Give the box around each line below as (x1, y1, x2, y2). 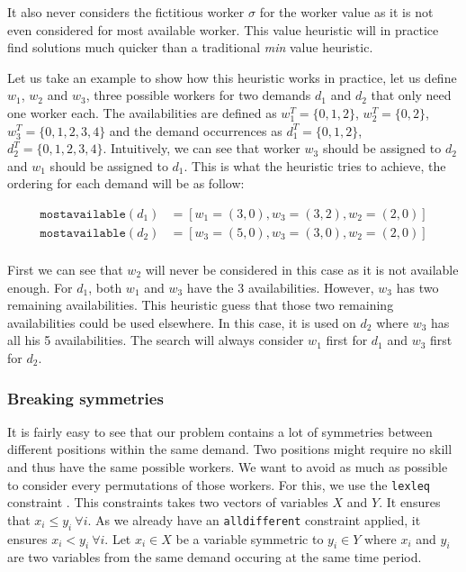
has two (396, 277, 439, 296)
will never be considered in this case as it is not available (145, 260, 459, 279)
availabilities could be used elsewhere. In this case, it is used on (7, 313, 356, 331)
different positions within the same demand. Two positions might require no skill (7, 440, 453, 459)
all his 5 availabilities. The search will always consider (7, 331, 304, 350)
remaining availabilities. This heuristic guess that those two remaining (7, 295, 394, 314)
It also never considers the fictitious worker (7, 3, 245, 21)
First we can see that (7, 260, 123, 279)
